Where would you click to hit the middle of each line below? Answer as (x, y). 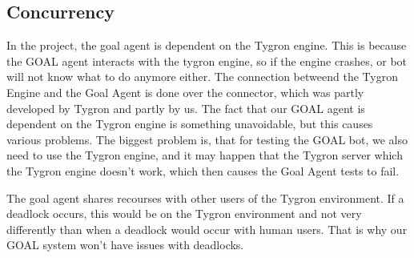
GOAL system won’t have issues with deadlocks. (125, 245)
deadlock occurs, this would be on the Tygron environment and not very (184, 214)
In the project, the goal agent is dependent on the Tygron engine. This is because (207, 45)
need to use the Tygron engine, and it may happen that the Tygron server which (205, 155)
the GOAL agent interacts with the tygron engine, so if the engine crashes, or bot (207, 60)
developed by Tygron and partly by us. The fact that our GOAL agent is (186, 108)
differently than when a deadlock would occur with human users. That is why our (207, 229)
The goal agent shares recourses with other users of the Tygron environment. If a (205, 198)
